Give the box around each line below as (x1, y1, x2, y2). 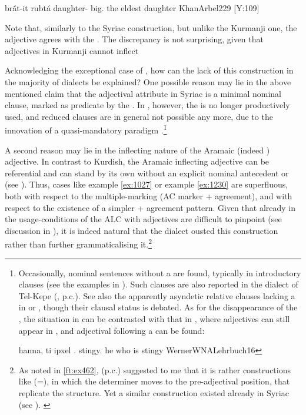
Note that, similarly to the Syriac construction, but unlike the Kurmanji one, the (5, 21, 297, 34)
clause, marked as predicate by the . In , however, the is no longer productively (5, 99, 290, 111)
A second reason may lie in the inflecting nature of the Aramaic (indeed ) (5, 143, 270, 156)
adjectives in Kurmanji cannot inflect (5, 44, 139, 56)
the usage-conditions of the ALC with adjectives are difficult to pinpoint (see (5, 213, 282, 225)
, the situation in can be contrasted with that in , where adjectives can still (18, 312, 290, 324)
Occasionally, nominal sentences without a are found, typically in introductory (18, 266, 301, 279)
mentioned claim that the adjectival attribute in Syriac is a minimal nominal (5, 87, 281, 99)
